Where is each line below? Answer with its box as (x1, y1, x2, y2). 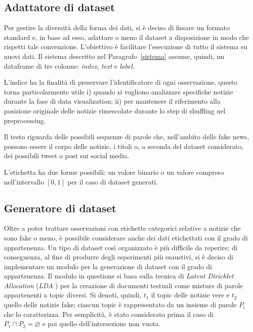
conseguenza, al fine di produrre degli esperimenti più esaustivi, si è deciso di (4, 252, 234, 262)
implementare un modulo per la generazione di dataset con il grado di (4, 261, 212, 271)
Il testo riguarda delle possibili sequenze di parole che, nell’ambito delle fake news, (4, 131, 249, 142)
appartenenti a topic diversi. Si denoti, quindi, (4, 290, 142, 300)
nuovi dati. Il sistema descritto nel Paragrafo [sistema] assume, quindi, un (4, 51, 225, 61)
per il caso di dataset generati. (67, 176, 158, 186)
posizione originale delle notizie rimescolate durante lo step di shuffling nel (4, 105, 226, 115)
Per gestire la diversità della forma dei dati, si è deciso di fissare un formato (4, 22, 230, 33)
